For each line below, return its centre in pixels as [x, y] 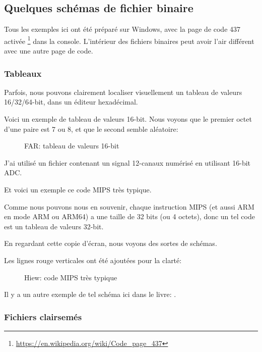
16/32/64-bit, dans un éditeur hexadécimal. [71, 102]
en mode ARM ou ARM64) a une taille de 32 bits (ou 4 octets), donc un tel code [129, 216]
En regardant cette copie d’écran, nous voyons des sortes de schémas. [111, 243]
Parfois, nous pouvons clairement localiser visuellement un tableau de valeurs [123, 92]
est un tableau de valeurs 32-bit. [54, 226]
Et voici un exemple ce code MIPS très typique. [78, 190]
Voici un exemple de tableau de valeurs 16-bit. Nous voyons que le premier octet [128, 119]
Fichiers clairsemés [43, 316]
